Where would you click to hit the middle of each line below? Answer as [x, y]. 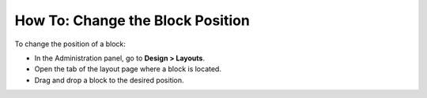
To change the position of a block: [70, 44]
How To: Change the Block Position [132, 20]
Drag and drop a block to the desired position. [110, 80]
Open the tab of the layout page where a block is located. [128, 69]
